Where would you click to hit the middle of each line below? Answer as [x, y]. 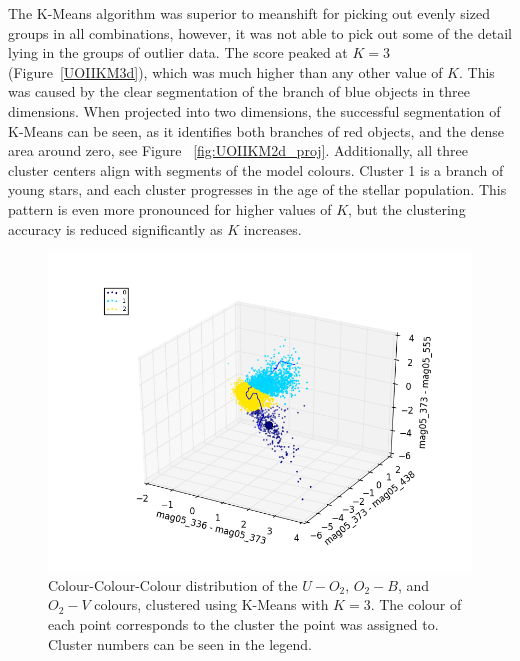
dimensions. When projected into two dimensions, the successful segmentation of [254, 110]
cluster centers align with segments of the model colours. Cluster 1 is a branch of [256, 169]
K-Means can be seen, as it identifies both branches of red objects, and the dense [256, 130]
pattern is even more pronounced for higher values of [170, 208]
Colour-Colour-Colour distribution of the [173, 584]
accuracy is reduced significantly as [115, 228]
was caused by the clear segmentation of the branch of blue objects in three [239, 91]
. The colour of [416, 604]
